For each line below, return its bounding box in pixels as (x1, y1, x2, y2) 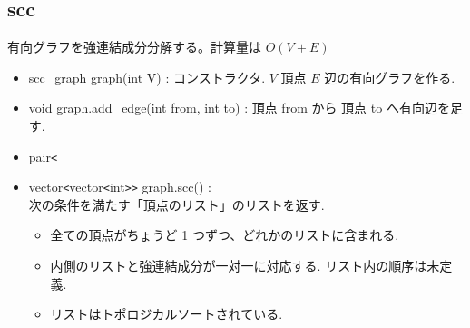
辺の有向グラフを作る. (324, 67, 455, 86)
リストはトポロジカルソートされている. (50, 304, 283, 323)
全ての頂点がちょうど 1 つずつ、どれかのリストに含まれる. (50, 225, 399, 244)
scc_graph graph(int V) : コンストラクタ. (28, 67, 266, 86)
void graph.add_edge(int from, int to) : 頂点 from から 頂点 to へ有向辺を (28, 98, 450, 117)
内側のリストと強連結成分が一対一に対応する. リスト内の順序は (50, 256, 427, 275)
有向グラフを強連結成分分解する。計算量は (7, 37, 261, 56)
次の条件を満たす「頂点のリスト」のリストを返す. (28, 194, 325, 214)
